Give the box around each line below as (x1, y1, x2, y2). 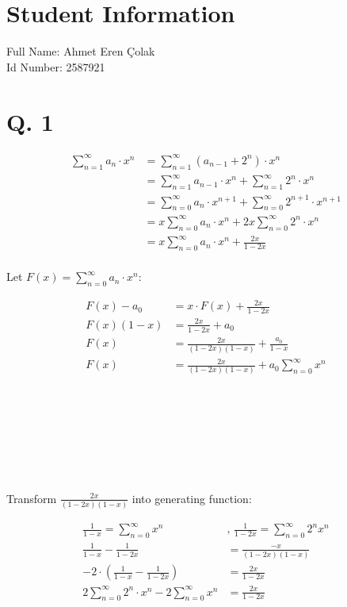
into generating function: (132, 490, 252, 506)
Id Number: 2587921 (6, 58, 105, 75)
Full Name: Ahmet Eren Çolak (6, 43, 155, 60)
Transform (6, 490, 57, 506)
